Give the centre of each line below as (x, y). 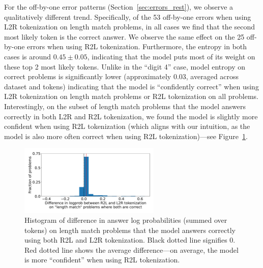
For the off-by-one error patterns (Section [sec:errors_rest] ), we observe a (119, 7)
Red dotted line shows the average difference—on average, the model (131, 249)
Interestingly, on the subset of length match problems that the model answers (125, 106)
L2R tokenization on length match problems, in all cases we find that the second (130, 27)
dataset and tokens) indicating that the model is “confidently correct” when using (131, 86)
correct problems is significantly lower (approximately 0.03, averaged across (122, 76)
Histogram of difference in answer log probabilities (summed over (126, 220)
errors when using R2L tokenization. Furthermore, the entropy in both (137, 46)
